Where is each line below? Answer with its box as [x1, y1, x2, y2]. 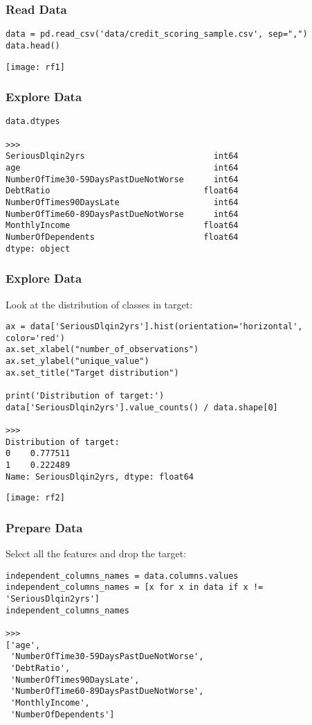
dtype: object [6, 243, 71, 254]
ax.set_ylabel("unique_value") [6, 356, 149, 367]
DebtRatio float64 [6, 186, 239, 196]
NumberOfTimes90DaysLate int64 [6, 198, 239, 207]
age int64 [6, 163, 239, 173]
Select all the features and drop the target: [6, 546, 187, 561]
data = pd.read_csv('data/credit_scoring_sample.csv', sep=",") [6, 29, 308, 40]
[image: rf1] [6, 62, 65, 72]
